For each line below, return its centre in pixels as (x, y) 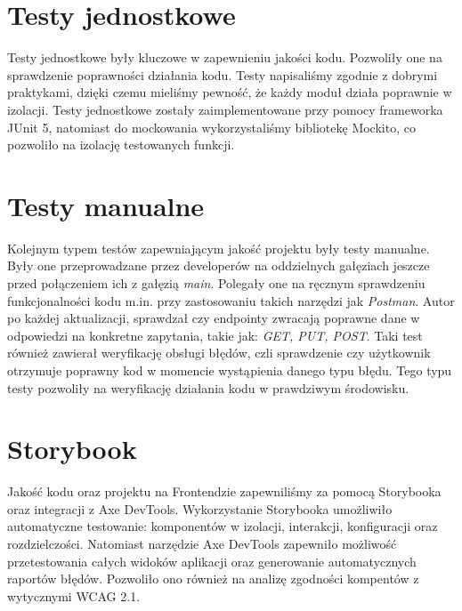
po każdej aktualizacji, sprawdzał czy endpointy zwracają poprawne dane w (214, 318)
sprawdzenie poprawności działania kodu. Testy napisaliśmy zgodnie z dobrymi (223, 74)
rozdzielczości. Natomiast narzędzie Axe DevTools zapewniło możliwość (202, 544)
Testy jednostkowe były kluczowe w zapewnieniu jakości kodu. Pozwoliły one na (225, 57)
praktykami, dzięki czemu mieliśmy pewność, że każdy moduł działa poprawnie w (230, 92)
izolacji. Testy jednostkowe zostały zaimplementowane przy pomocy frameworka (225, 109)
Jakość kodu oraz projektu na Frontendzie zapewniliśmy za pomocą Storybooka (224, 491)
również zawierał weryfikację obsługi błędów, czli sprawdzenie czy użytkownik (219, 353)
